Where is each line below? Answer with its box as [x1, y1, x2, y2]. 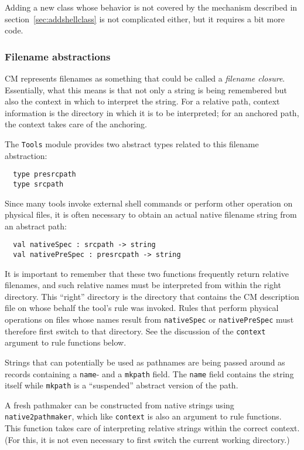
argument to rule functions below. [5, 336, 127, 349]
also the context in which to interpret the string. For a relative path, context [5, 95, 280, 107]
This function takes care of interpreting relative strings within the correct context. [5, 422, 300, 434]
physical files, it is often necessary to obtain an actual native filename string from [5, 208, 297, 221]
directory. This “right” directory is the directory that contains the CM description [5, 290, 299, 302]
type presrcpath [13, 170, 76, 179]
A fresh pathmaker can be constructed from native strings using [5, 398, 234, 411]
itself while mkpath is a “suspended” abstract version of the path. [5, 379, 238, 391]
